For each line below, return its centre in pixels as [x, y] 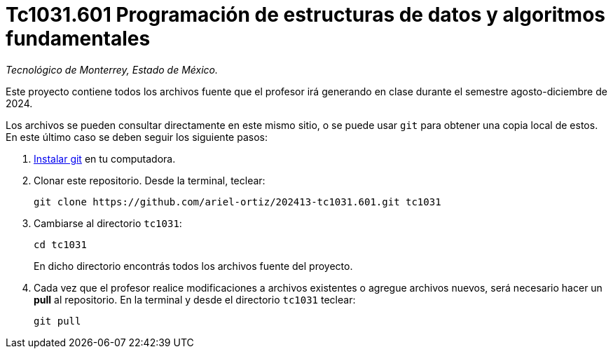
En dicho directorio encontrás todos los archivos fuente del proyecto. [193, 266]
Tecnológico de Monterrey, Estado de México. [112, 69]
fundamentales [78, 39]
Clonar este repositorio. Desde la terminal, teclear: [150, 180]
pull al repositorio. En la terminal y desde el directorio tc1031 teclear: [195, 299]
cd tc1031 [60, 244]
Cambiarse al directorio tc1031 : [108, 223]
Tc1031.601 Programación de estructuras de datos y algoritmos [305, 15]
